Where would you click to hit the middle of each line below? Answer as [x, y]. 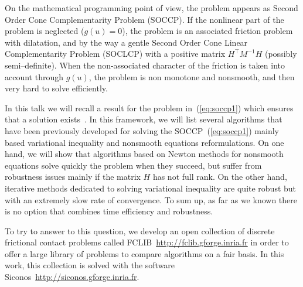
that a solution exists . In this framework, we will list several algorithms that [144, 119]
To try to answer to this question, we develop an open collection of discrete [140, 230]
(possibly [281, 54]
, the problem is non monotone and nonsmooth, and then [192, 76]
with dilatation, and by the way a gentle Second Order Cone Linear [126, 42]
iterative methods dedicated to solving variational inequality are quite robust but [151, 188]
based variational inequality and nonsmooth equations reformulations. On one [144, 142]
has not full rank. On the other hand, [220, 177]
